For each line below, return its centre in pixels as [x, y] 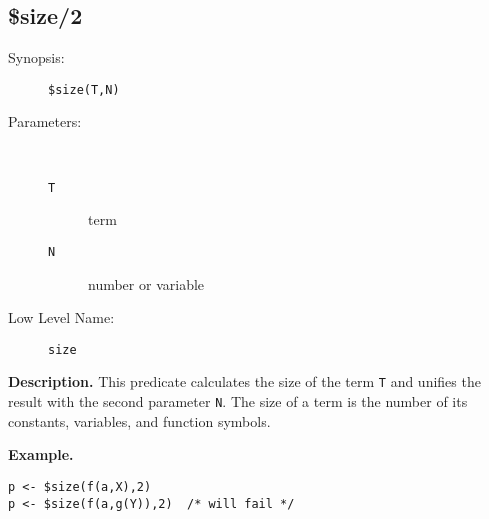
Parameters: [45, 121]
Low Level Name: [61, 317]
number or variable [146, 283]
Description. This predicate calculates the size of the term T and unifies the [244, 381]
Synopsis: [36, 57]
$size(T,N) [84, 89]
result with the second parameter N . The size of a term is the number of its [238, 401]
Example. [41, 454]
